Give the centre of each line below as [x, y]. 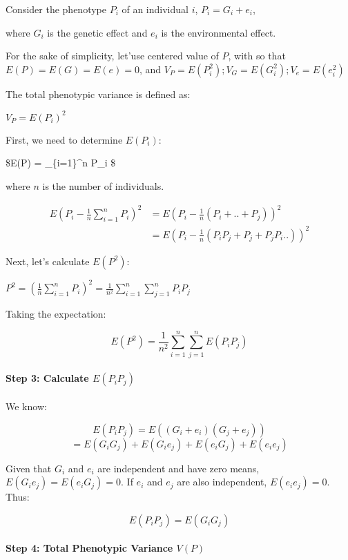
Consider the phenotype [56, 9]
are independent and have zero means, [178, 468]
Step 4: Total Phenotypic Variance [89, 548]
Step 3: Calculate [47, 378]
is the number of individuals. [103, 186]
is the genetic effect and [97, 32]
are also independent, [222, 482]
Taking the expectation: [56, 314]
